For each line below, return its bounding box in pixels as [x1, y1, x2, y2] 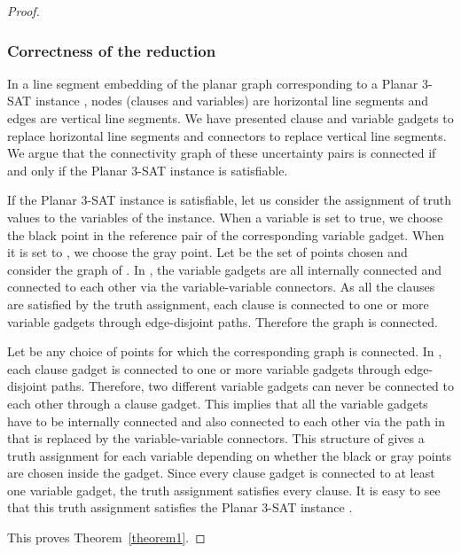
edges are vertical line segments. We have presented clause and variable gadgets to [7, 109, 454, 127]
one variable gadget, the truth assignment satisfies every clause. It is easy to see [7, 480, 441, 499]
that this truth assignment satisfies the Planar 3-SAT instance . [7, 498, 353, 517]
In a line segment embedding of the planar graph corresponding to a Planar [7, 74, 418, 92]
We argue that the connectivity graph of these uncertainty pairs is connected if [7, 144, 436, 162]
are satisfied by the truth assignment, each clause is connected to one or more [7, 294, 429, 313]
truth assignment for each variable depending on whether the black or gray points [7, 446, 451, 464]
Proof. [7, 2, 40, 19]
